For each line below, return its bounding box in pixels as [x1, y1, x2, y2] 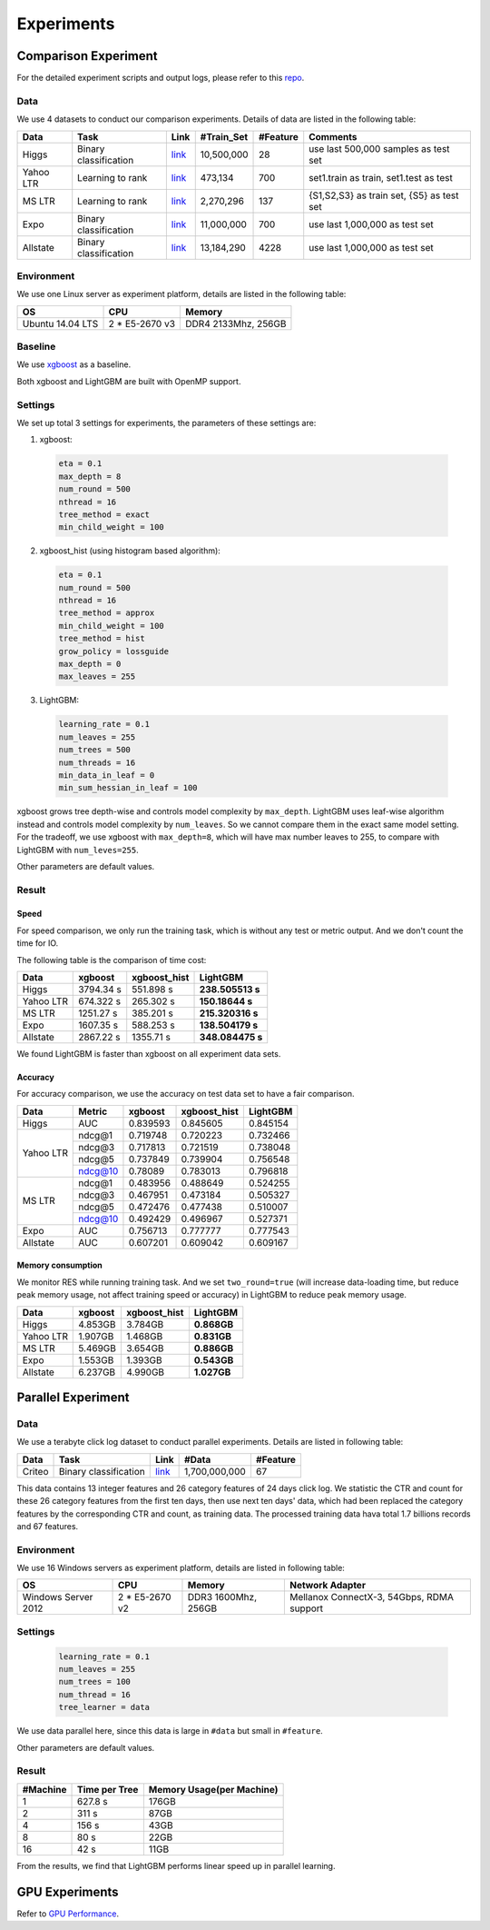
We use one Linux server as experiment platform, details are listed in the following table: [16, 289, 347, 300]
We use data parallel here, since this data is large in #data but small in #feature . [16, 1726, 324, 1736]
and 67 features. [16, 1520, 79, 1531]
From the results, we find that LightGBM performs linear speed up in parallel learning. [16, 1860, 336, 1871]
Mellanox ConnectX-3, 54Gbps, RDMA [289, 1591, 454, 1604]
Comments [309, 130, 358, 143]
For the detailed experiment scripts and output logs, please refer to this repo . [16, 73, 305, 84]
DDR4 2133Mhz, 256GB [185, 317, 287, 330]
